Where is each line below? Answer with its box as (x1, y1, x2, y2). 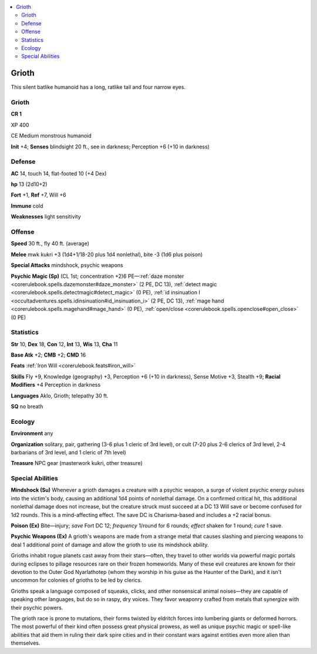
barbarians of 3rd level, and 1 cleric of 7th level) (11, 449, 126, 456)
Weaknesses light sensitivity (11, 213, 82, 220)
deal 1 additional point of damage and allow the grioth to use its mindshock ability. (11, 541, 209, 548)
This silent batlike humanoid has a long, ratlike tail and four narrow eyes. (11, 84, 186, 91)
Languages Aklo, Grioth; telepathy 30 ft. (11, 392, 109, 399)
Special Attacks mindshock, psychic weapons (11, 262, 123, 269)
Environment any (11, 430, 53, 437)
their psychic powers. (11, 604, 63, 611)
